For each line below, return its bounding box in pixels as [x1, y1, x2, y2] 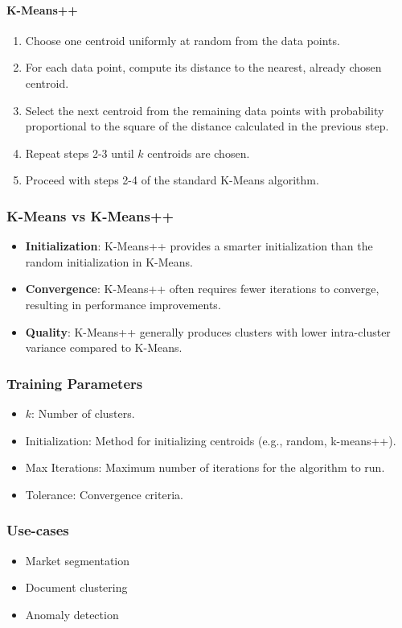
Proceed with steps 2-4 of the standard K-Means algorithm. [25, 171, 319, 188]
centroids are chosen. [147, 144, 250, 161]
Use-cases [6, 520, 69, 540]
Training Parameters [6, 373, 143, 393]
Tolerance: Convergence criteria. [25, 485, 183, 502]
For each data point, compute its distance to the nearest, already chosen [25, 59, 382, 76]
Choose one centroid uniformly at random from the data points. [25, 31, 340, 48]
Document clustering [25, 579, 128, 596]
